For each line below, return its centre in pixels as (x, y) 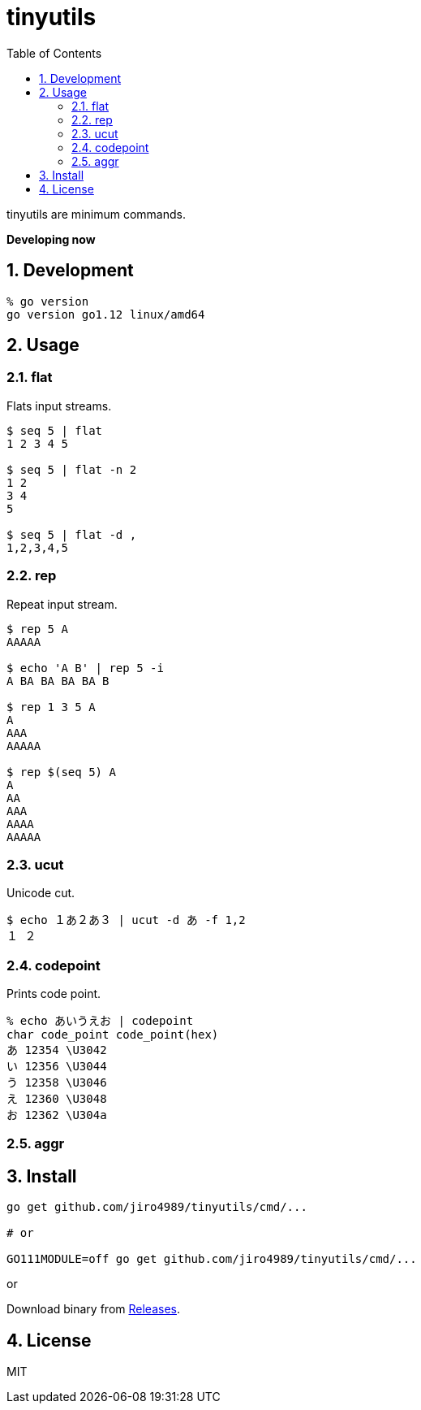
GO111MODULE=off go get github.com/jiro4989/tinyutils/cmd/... (212, 1259)
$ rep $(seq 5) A (61, 772)
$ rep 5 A (37, 629)
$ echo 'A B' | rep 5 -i (85, 668)
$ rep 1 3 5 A (51, 707)
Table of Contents (54, 53)
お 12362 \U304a (57, 1115)
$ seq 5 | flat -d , (72, 534)
